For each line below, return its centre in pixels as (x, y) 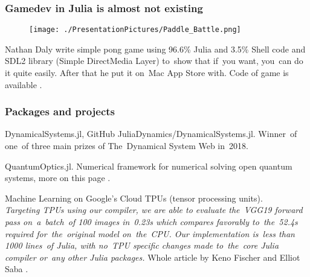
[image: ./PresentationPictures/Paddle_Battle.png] (135, 30)
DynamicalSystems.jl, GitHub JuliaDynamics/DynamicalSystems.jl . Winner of (151, 134)
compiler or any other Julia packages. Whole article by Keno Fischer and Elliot (153, 257)
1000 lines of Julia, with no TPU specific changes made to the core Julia (142, 245)
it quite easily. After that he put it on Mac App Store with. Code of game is (147, 73)
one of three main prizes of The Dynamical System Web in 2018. (127, 146)
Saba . (17, 269)
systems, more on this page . (58, 178)
